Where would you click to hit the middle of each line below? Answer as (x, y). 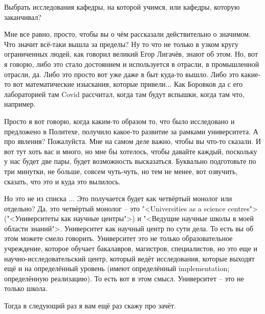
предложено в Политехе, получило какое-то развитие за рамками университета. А (131, 131)
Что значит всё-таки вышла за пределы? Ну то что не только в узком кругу (122, 44)
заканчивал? (23, 17)
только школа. (26, 288)
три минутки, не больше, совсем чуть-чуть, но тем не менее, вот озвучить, (121, 171)
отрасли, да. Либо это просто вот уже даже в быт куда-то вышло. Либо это (122, 74)
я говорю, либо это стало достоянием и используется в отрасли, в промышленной (132, 64)
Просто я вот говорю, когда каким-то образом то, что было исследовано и (119, 121)
